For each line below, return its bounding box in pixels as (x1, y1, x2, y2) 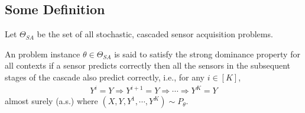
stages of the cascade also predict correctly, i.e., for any (5, 70, 205, 83)
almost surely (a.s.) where (5, 95, 98, 107)
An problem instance (5, 47, 80, 60)
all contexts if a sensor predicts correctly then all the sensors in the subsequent (5, 59, 291, 72)
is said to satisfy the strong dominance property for (114, 47, 300, 60)
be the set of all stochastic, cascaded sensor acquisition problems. (37, 28, 273, 40)
